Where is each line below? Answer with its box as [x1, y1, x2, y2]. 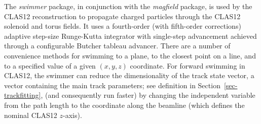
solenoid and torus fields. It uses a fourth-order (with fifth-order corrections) [4, 21, 241, 31]
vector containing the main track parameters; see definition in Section [4, 80, 220, 90]
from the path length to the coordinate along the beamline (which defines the [4, 99, 245, 110]
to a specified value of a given [4, 60, 96, 71]
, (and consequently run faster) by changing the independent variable [41, 90, 255, 100]
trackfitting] [4, 90, 41, 100]
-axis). [63, 109, 82, 120]
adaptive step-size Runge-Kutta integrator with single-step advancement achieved [4, 30, 257, 41]
